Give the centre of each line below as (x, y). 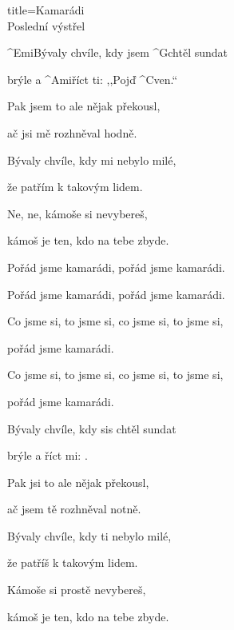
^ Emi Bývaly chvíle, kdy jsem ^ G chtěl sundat (118, 52)
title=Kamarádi (46, 10)
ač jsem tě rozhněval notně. (74, 509)
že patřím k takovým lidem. (75, 187)
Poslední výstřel (46, 25)
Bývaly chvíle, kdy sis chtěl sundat (92, 428)
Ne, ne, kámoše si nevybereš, (77, 213)
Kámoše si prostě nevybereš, (77, 590)
